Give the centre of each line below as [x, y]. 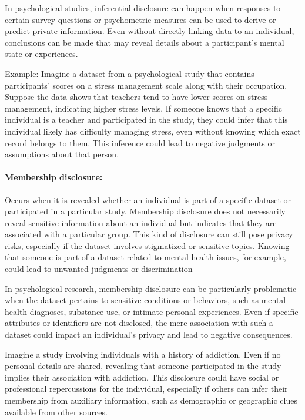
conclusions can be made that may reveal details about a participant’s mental [145, 42]
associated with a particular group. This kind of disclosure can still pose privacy [149, 234]
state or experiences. [41, 54]
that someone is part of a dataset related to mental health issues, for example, [145, 257]
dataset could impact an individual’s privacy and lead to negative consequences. [149, 335]
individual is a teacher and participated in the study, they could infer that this [146, 120]
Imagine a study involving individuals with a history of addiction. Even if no [143, 354]
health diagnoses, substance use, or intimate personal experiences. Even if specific [152, 311]
